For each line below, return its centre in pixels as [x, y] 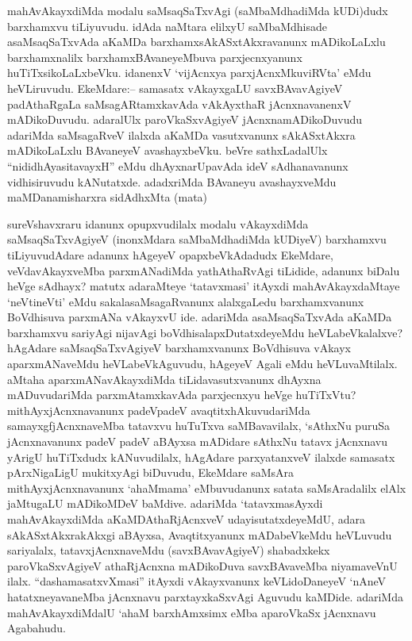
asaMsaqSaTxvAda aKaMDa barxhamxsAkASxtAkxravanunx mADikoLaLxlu [196, 42]
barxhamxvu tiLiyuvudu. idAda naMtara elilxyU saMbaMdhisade [167, 26]
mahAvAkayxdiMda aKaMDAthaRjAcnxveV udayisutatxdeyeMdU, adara [186, 519]
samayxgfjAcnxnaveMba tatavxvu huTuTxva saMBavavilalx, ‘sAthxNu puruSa [198, 426]
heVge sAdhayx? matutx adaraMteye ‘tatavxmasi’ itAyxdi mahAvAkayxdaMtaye [204, 286]
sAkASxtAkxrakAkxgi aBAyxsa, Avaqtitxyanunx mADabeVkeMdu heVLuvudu [200, 534]
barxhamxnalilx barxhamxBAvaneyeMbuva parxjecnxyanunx [155, 57]
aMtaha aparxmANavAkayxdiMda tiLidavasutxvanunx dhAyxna [164, 379]
